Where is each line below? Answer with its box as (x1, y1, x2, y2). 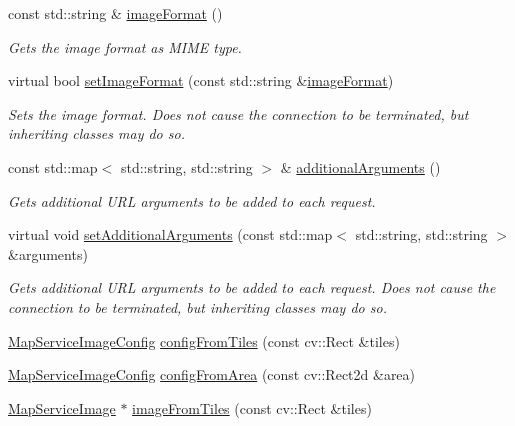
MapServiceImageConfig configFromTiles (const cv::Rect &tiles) (8, 330, 400, 351)
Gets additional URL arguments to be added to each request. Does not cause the (8, 277, 496, 298)
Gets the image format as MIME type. (8, 36, 242, 57)
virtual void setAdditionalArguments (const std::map (8, 224, 333, 245)
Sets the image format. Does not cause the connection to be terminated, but (8, 103, 469, 124)
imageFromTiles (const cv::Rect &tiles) (132, 397, 372, 418)
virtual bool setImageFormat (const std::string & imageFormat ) (8, 70, 394, 91)
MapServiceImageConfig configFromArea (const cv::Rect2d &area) (8, 364, 416, 385)
